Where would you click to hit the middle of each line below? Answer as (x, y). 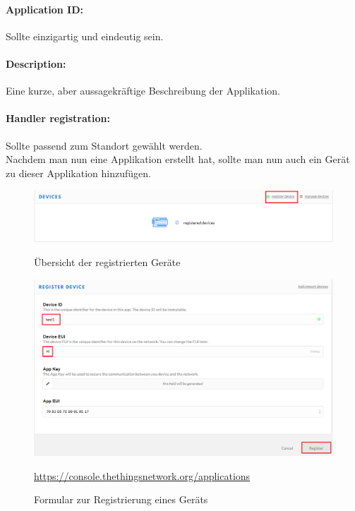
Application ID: (44, 9)
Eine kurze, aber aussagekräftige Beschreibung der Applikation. (143, 91)
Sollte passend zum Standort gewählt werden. (104, 145)
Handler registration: (58, 118)
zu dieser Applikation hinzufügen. (78, 173)
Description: (36, 63)
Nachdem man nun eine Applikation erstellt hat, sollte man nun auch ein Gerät (178, 159)
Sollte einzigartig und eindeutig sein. (85, 36)
